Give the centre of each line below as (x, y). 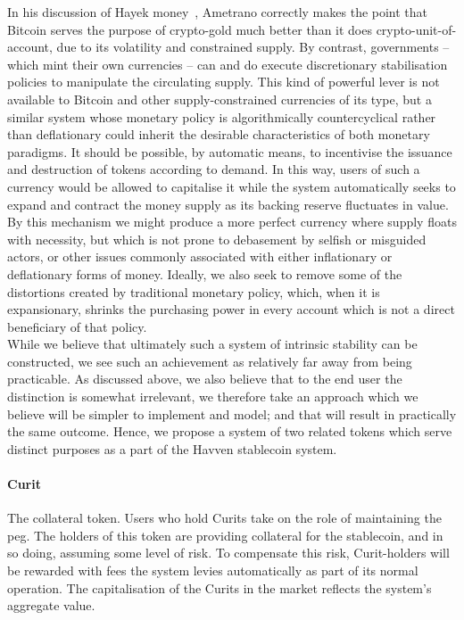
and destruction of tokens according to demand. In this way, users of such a (214, 169)
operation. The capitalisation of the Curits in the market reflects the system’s (220, 587)
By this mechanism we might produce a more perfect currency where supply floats (232, 222)
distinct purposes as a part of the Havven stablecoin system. (172, 448)
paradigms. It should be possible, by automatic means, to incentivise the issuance (230, 151)
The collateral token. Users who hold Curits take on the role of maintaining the (224, 518)
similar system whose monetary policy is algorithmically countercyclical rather (222, 116)
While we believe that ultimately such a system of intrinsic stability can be (212, 344)
